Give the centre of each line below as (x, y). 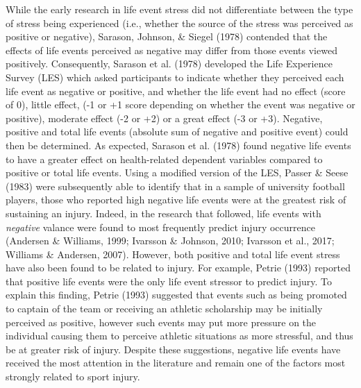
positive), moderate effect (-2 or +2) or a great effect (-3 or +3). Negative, (164, 118)
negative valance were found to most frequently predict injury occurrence (160, 227)
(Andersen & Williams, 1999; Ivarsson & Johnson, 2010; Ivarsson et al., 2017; (170, 241)
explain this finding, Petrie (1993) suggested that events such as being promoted (176, 295)
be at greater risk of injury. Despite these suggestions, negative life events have (173, 349)
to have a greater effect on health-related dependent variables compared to (164, 159)
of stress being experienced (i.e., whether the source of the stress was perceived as (179, 23)
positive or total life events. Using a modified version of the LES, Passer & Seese (177, 172)
